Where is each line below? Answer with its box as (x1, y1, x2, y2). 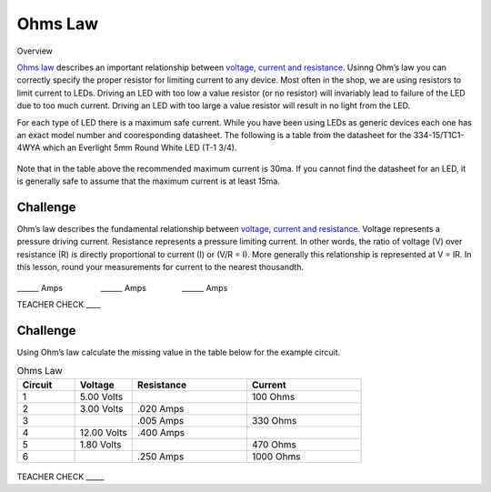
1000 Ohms (251, 450, 301, 463)
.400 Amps (136, 426, 185, 438)
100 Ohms (251, 390, 296, 403)
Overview (16, 45, 54, 56)
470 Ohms (251, 437, 297, 450)
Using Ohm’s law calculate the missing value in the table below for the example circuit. (16, 346, 341, 357)
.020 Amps (136, 402, 185, 415)
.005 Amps (136, 414, 185, 427)
